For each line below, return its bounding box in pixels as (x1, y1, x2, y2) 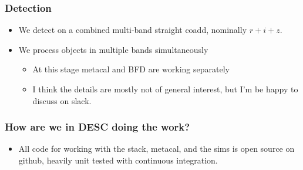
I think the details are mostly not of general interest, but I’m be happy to (32, 83, 298, 95)
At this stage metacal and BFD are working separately (32, 63, 230, 75)
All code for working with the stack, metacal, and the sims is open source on (18, 142, 295, 155)
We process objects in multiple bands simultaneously (18, 43, 208, 55)
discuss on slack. (32, 94, 92, 106)
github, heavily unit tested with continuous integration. (18, 154, 218, 166)
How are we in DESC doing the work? (5, 119, 190, 134)
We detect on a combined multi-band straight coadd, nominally (18, 24, 247, 36)
